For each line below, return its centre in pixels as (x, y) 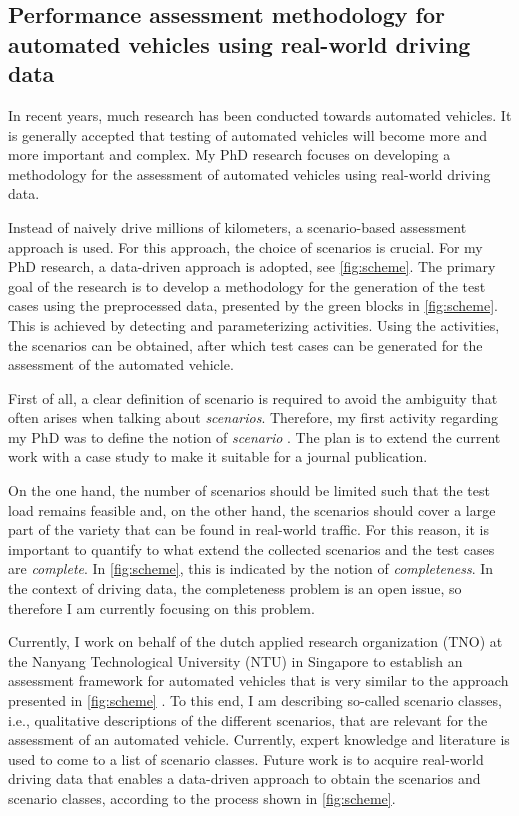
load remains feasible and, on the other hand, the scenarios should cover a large (252, 509)
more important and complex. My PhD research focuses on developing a (229, 154)
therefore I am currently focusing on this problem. (161, 607)
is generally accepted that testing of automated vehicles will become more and (247, 134)
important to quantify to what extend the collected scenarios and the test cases (251, 548)
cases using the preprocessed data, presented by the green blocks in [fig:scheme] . (253, 305)
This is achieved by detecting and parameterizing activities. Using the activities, (254, 324)
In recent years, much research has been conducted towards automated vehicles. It (260, 114)
